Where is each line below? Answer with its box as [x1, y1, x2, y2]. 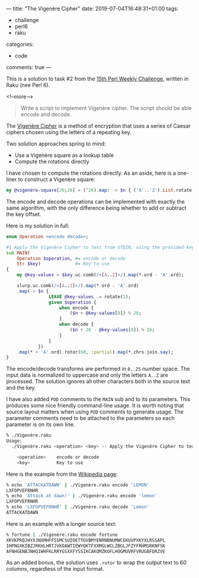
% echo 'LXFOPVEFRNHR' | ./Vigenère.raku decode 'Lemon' [6, 504, 150, 510]
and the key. [6, 384, 37, 391]
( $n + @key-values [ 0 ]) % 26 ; [69, 310, 142, 317]
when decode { [59, 321, 94, 327]
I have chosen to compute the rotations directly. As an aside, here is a [6, 169, 176, 176]
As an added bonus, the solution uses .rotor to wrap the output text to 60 [6, 559, 187, 566]
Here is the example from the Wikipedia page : [6, 470, 118, 478]
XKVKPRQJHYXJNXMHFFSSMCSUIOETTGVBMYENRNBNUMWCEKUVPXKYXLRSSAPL [6, 537, 166, 543]
